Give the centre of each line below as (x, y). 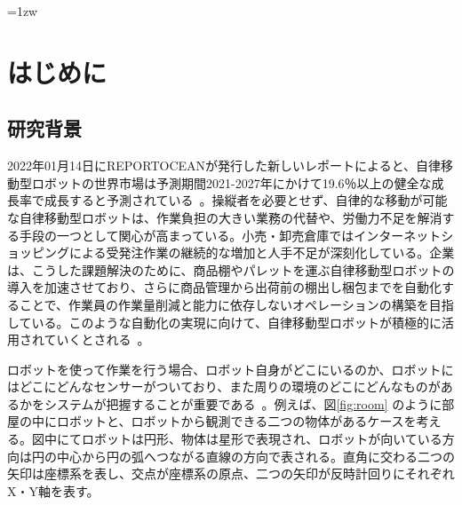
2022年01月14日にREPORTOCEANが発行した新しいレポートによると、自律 (224, 166)
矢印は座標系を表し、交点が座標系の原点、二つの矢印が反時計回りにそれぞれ (231, 473)
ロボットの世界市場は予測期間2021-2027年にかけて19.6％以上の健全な (231, 182)
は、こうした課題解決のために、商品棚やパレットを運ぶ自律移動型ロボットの (231, 269)
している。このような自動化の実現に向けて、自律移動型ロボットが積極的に (224, 322)
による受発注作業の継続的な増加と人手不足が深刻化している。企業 (262, 252)
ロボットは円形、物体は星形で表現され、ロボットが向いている (262, 439)
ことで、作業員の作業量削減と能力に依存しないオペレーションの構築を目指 (236, 304)
